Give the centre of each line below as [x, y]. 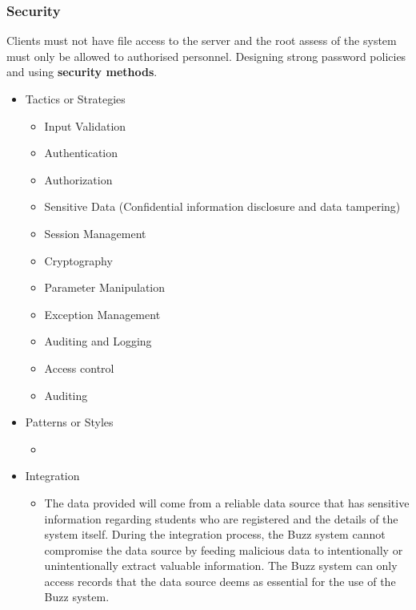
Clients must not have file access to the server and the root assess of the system [202, 40]
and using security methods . [82, 72]
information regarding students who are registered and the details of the [221, 518]
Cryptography [78, 260]
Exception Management [102, 314]
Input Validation [85, 125]
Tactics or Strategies [75, 99]
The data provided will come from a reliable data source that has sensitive [227, 502]
